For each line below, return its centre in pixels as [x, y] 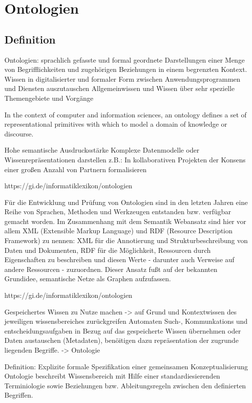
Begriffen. [19, 395]
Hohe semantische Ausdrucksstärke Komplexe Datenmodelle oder [102, 150]
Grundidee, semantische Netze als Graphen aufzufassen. [88, 279]
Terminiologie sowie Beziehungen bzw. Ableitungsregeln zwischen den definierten [125, 385]
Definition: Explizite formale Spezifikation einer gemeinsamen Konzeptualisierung [126, 366]
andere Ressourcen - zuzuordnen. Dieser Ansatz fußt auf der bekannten [111, 269]
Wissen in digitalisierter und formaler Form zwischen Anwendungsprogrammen [123, 78]
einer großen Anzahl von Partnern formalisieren [76, 169]
